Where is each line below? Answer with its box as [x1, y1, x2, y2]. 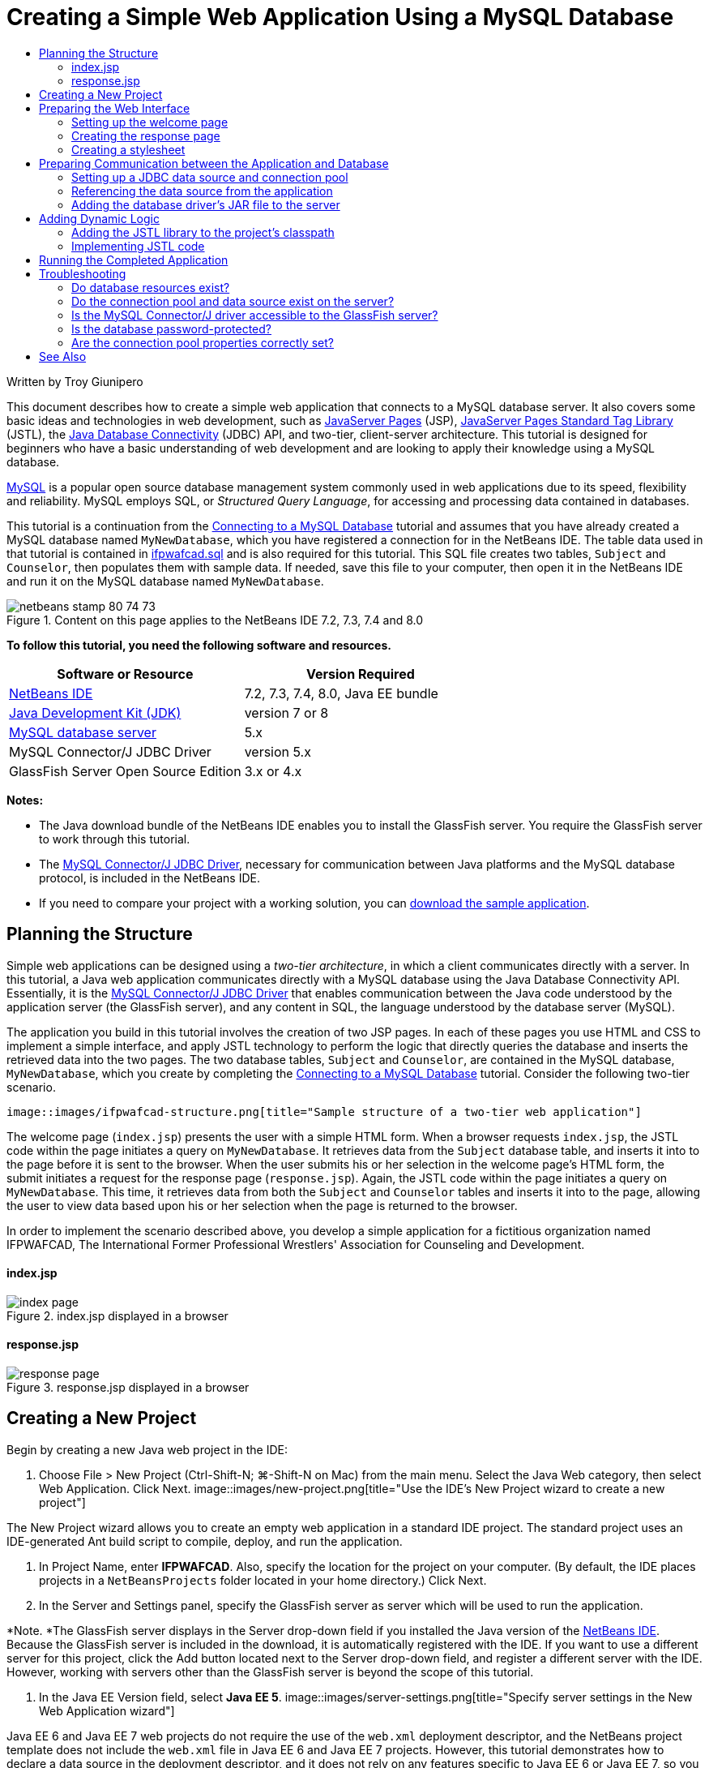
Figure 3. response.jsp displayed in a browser [6, 1380, 250, 1395]
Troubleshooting [39, 266, 126, 281]
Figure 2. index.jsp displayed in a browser [6, 1308, 229, 1323]
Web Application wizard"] [39, 1703, 175, 1718]
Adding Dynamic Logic [39, 211, 160, 225]
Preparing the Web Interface [39, 101, 190, 115]
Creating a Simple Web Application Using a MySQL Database [6, 3, 674, 31]
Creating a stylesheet [71, 142, 186, 157]
